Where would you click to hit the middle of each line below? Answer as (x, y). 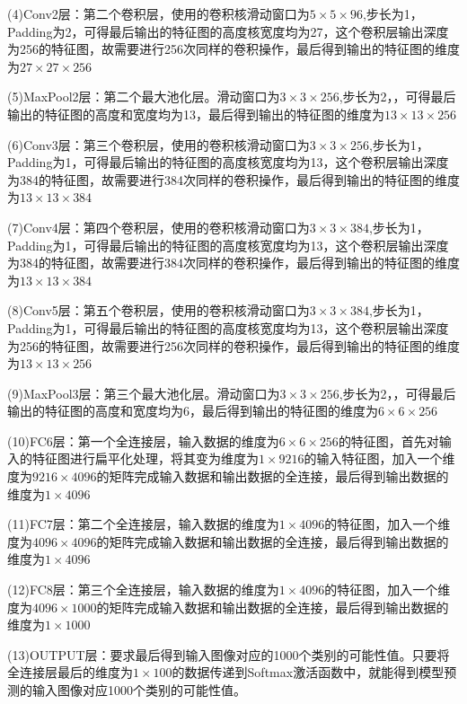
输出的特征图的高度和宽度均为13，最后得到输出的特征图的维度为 (196, 114)
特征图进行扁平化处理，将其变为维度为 (145, 458)
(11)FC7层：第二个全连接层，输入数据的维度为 (143, 524)
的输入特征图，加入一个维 (379, 458)
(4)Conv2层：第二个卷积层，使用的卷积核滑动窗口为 (159, 13)
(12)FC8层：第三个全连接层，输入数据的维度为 (143, 590)
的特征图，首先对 (388, 440)
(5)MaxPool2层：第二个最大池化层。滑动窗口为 (144, 97)
